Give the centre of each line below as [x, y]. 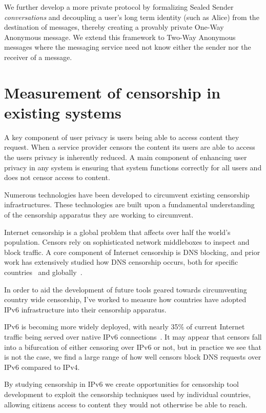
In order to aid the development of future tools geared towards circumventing [126, 289]
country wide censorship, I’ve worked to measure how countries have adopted [125, 299]
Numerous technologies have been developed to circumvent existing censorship [127, 194]
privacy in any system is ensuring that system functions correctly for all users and [133, 167]
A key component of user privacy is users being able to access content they [122, 137]
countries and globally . [43, 272]
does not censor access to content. [57, 177]
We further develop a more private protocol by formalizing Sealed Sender [119, 7]
